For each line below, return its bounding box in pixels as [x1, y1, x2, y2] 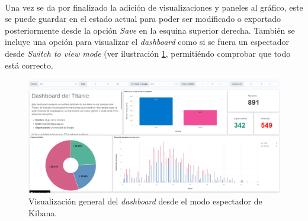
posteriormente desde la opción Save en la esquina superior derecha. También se [5, 24, 295, 36]
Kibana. [28, 206, 57, 219]
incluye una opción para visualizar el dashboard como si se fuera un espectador [5, 35, 290, 48]
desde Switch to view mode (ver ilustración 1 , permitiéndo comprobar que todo [5, 47, 291, 59]
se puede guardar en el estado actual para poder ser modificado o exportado [5, 12, 281, 25]
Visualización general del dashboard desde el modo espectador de [28, 195, 262, 207]
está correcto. [5, 58, 53, 71]
